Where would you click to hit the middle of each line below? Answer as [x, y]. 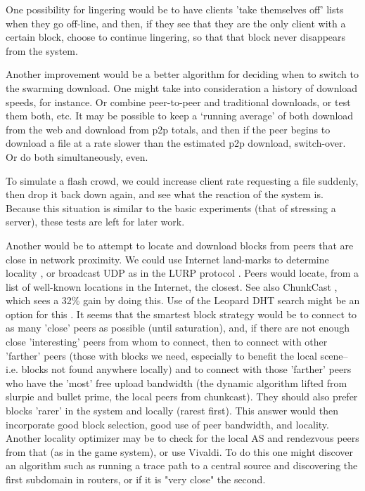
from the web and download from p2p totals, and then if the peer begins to [168, 129]
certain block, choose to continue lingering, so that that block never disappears [176, 37]
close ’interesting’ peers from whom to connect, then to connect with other [167, 342]
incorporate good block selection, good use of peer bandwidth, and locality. [167, 424]
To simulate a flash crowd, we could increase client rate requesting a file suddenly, [182, 180]
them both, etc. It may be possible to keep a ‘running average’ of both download [180, 116]
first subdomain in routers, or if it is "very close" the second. [136, 479]
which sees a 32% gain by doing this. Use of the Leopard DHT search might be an [183, 300]
